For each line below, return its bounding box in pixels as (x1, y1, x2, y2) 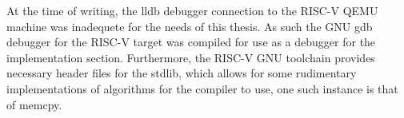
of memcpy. (6, 96, 62, 112)
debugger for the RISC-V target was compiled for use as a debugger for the (6, 33, 376, 50)
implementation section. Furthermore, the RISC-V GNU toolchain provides (6, 49, 375, 65)
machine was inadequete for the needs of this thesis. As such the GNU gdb (6, 18, 373, 34)
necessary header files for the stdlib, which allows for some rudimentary (6, 65, 357, 81)
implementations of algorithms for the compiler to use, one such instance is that (6, 80, 398, 96)
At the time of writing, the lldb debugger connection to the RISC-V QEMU (6, 2, 378, 18)
